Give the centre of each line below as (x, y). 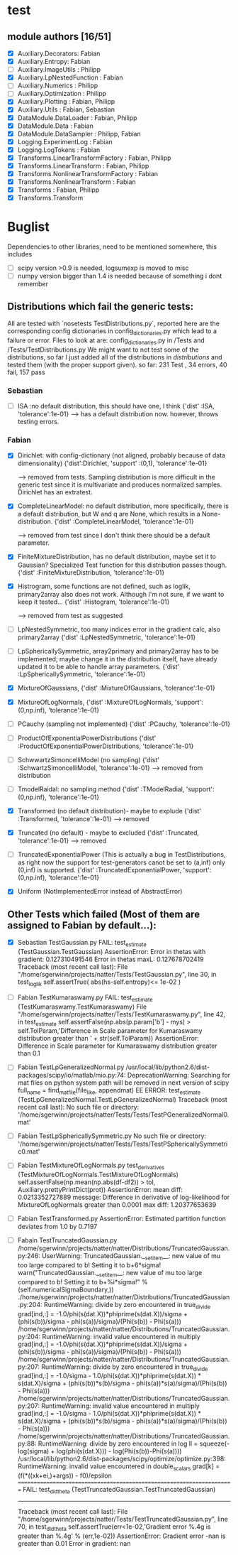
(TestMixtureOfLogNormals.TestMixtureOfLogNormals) (98, 1175)
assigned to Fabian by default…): (82, 925)
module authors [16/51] (59, 37)
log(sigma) (33, 1451)
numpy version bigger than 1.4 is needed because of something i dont (120, 276)
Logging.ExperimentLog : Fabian (65, 141)
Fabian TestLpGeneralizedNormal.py (71, 1067)
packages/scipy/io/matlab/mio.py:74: (72, 1076)
